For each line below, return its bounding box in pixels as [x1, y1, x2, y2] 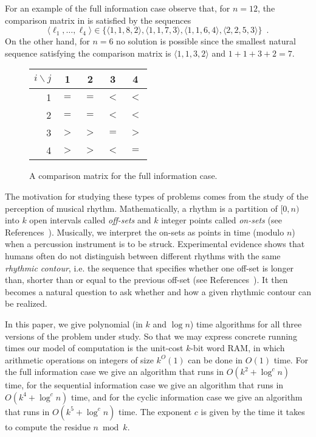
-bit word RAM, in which [190, 341, 285, 354]
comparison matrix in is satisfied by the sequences [5, 13, 191, 26]
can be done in [188, 353, 243, 366]
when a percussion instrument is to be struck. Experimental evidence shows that [5, 237, 305, 250]
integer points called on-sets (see [161, 214, 282, 226]
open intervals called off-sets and [29, 214, 151, 226]
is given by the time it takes [201, 405, 305, 418]
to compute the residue [5, 420, 91, 433]
